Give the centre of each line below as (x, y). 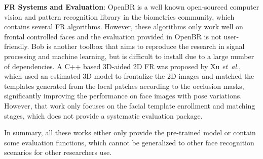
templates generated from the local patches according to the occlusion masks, (124, 86)
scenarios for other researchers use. (58, 152)
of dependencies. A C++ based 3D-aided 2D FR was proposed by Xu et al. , (123, 66)
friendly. (17, 46)
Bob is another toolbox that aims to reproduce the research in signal (138, 46)
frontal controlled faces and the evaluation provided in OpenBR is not (113, 36)
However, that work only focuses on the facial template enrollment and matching (130, 105)
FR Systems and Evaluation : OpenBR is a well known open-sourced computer (132, 7)
